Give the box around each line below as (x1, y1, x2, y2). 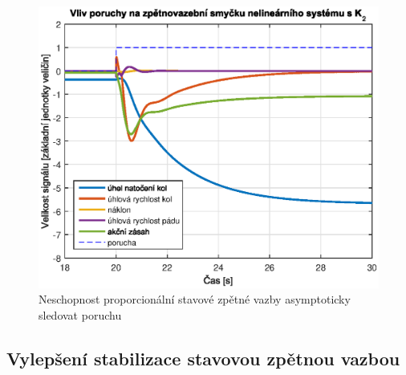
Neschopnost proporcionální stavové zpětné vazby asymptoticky (39, 291, 351, 308)
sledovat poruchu (39, 306, 122, 323)
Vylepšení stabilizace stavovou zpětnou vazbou (6, 345, 400, 370)
